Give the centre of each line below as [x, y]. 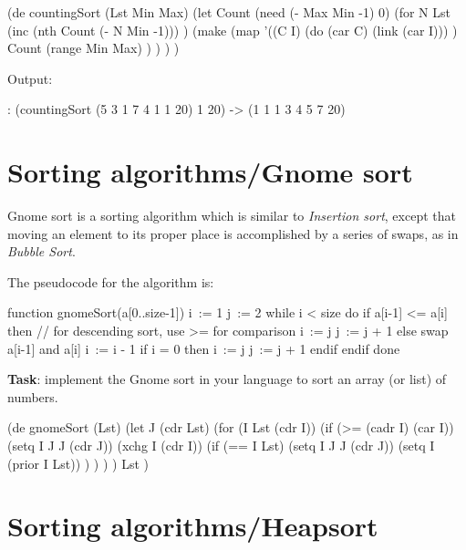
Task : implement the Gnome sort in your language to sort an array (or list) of [227, 379]
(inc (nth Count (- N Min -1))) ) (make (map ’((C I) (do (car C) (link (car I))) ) [233, 30]
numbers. [33, 396]
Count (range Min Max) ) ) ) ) [93, 48]
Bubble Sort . [41, 251]
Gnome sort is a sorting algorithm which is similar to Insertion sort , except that [232, 216]
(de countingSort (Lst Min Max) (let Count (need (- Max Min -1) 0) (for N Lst [229, 12]
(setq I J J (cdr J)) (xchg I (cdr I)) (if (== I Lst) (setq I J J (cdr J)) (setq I [221, 446]
